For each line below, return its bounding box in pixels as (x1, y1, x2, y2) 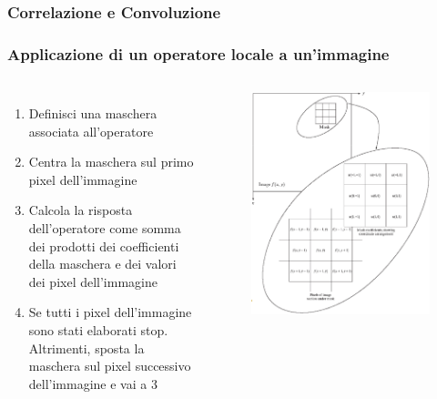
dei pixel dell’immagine (28, 271, 158, 291)
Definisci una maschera (28, 104, 158, 123)
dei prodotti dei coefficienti (28, 236, 179, 255)
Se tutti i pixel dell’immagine (28, 302, 192, 322)
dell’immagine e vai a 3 (28, 373, 158, 393)
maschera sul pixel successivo (28, 356, 191, 375)
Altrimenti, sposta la (28, 338, 145, 357)
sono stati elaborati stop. (28, 321, 168, 339)
